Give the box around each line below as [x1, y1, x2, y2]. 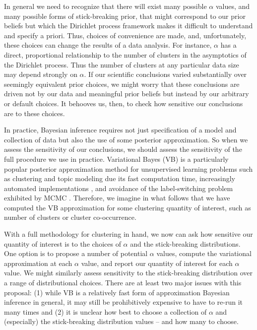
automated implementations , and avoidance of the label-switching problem [4, 183, 233, 193]
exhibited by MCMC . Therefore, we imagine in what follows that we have [4, 193, 230, 203]
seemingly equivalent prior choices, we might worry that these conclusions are [4, 78, 240, 89]
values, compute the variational [156, 248, 252, 259]
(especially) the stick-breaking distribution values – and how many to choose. [4, 316, 239, 327]
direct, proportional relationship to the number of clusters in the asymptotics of [4, 49, 247, 60]
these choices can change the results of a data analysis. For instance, [4, 40, 212, 50]
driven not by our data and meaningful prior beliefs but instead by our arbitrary [4, 88, 249, 99]
